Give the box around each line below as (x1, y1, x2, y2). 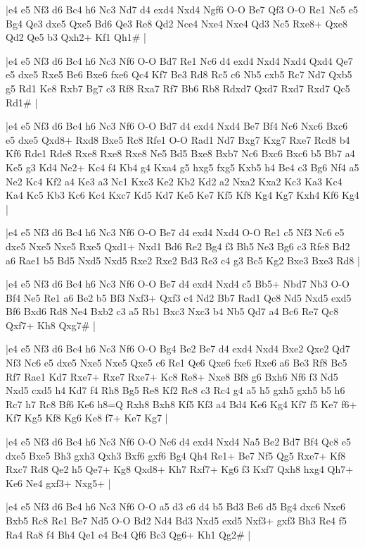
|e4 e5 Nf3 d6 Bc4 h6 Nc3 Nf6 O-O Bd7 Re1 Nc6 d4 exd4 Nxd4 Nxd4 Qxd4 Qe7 (6, 53, 353, 68)
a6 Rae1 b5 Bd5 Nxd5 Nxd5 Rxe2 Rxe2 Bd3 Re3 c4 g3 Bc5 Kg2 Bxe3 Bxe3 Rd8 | (6, 252, 360, 267)
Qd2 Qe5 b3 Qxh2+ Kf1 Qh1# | (6, 30, 146, 44)
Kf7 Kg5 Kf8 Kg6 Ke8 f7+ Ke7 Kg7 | (6, 410, 168, 425)
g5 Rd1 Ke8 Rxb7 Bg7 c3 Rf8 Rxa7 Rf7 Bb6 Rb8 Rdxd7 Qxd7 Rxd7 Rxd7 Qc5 (6, 80, 350, 95)
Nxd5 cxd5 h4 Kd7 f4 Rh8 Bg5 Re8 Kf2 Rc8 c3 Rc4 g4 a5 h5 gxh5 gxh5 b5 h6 (6, 383, 345, 398)
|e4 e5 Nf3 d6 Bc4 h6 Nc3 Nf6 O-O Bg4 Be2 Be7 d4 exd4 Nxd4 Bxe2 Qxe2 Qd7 (6, 341, 350, 356)
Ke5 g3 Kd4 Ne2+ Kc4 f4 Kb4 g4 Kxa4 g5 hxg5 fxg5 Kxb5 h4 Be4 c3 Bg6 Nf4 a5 (6, 159, 359, 174)
